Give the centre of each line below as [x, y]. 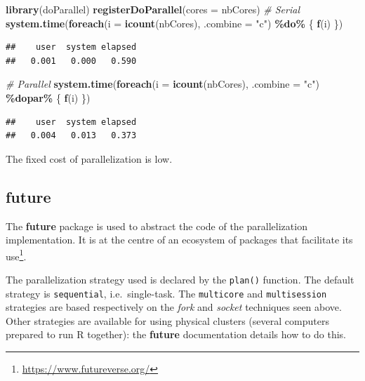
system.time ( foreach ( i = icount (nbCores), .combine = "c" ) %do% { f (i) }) [174, 23]
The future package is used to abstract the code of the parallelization [157, 226]
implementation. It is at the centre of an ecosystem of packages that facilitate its [179, 240]
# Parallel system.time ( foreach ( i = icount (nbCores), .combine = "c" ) [162, 84]
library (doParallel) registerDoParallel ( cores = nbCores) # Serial [153, 9]
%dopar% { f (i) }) [48, 97]
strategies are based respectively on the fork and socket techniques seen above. [174, 307]
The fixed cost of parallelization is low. [89, 158]
